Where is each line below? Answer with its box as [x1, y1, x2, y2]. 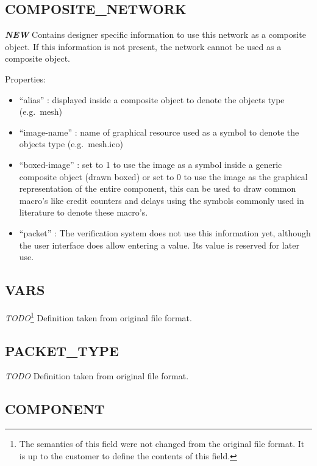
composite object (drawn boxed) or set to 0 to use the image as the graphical [19, 170, 308, 183]
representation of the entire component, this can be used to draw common [19, 182, 296, 195]
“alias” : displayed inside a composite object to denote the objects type [19, 93, 285, 106]
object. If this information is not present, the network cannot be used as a [5, 40, 282, 53]
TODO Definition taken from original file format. [5, 370, 189, 382]
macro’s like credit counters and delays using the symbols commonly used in [19, 194, 304, 206]
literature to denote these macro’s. [19, 206, 148, 219]
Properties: [5, 72, 46, 85]
